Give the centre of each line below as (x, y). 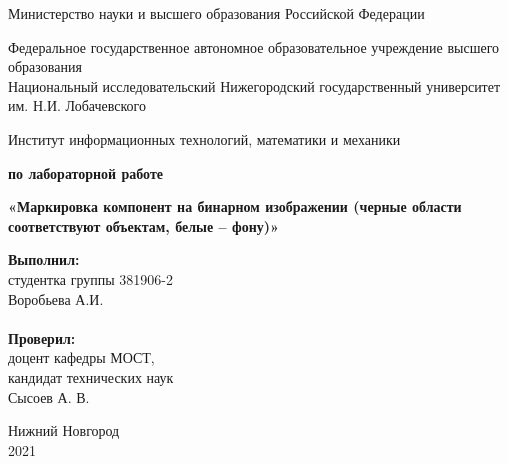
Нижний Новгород (64, 430)
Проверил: (42, 337)
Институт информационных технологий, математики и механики (204, 138)
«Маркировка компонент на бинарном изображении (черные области (235, 206)
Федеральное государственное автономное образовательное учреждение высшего (254, 46)
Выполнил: (44, 259)
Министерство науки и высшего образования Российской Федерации (216, 13)
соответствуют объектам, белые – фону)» (143, 225)
